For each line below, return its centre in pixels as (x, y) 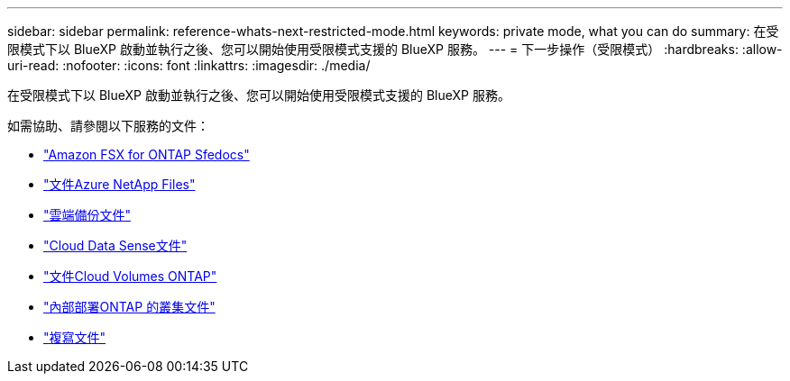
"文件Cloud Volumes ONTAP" (130, 276)
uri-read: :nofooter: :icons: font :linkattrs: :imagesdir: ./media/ (189, 65)
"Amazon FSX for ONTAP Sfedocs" (147, 154)
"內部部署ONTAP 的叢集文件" (129, 307)
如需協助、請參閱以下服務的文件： (108, 126)
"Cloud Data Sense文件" (115, 245)
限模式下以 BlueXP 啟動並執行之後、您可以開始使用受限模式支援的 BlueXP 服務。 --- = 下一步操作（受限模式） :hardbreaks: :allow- (395, 49)
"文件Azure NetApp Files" (119, 184)
